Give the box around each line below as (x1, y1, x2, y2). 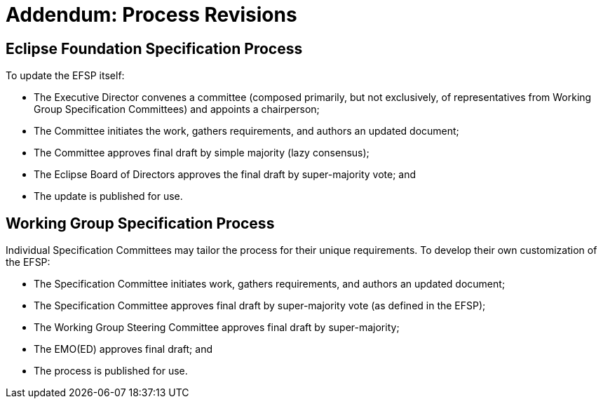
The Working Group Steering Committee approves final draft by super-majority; (34, 321, 400, 334)
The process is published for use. (34, 365, 188, 377)
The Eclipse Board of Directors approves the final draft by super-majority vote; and (34, 168, 416, 181)
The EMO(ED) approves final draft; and (34, 343, 212, 356)
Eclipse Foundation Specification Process (6, 39, 303, 58)
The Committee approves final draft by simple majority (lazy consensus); (34, 147, 370, 159)
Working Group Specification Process (6, 214, 275, 232)
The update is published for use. (34, 190, 183, 203)
